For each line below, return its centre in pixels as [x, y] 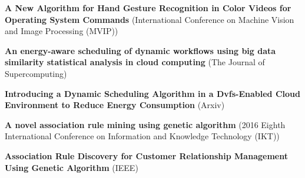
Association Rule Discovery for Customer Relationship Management [146, 155]
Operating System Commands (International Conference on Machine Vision [150, 19]
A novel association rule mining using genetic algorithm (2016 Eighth [145, 124]
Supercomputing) [36, 73]
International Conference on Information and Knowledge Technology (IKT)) [142, 136]
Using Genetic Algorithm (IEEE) [72, 167]
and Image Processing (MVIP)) [62, 31]
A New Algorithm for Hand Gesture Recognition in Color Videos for [148, 8]
